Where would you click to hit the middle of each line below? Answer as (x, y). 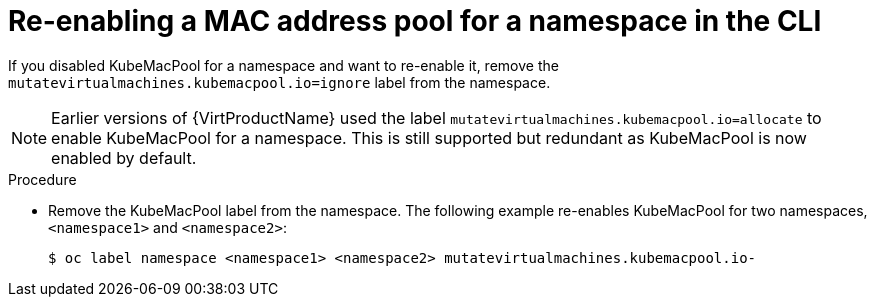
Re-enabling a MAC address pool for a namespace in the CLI (415, 21)
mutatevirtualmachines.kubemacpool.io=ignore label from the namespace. (279, 82)
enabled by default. (124, 157)
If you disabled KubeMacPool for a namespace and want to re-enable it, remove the (283, 65)
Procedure (42, 179)
